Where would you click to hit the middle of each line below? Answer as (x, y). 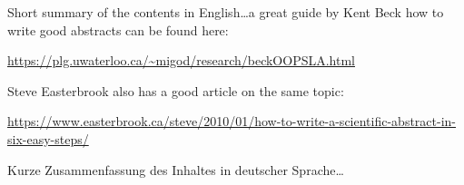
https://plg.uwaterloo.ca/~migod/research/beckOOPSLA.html (181, 60)
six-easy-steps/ (48, 138)
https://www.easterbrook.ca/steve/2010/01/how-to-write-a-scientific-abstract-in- (232, 121)
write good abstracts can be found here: (118, 29)
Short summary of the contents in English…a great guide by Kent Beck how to (226, 12)
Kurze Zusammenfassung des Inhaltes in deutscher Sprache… (176, 169)
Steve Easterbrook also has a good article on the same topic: (176, 90)
